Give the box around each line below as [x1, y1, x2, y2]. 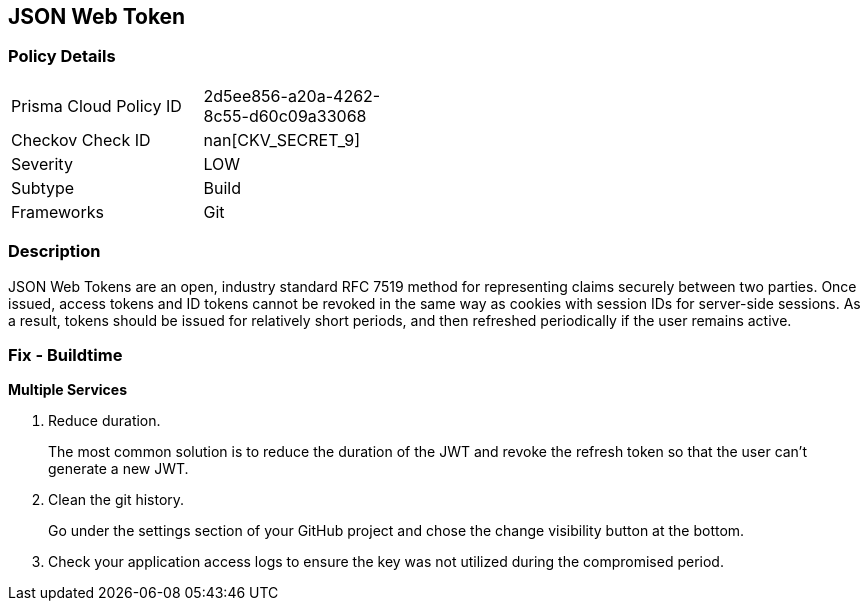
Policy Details [8, 46, 116, 67]
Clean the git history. [48, 491, 185, 509]
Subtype [11, 177, 75, 198]
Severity [11, 153, 73, 174]
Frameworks [11, 201, 104, 222]
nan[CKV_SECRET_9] [203, 129, 360, 150]
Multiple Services [8, 381, 127, 399]
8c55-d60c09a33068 [203, 105, 367, 126]
